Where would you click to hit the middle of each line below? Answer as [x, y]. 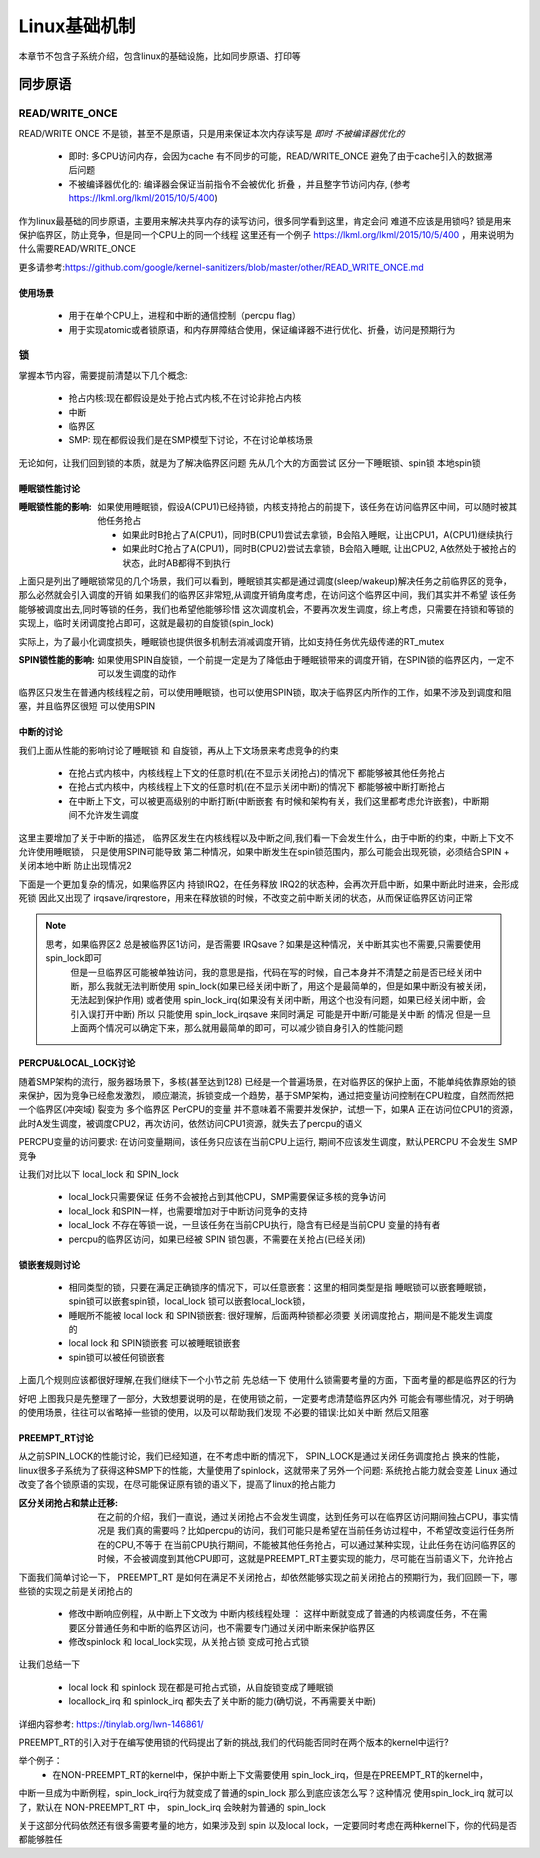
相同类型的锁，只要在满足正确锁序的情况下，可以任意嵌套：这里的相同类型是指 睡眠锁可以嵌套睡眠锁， [280, 1287]
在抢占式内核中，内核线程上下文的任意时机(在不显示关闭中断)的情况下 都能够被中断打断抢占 [257, 787]
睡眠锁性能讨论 [49, 488]
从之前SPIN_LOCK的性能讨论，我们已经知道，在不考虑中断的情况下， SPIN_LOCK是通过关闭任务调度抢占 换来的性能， [261, 1456]
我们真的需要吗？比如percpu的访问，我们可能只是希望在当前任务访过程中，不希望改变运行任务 [311, 1531]
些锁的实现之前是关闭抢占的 [75, 1591]
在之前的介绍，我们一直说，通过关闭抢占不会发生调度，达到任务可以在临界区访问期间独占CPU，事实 [303, 1516]
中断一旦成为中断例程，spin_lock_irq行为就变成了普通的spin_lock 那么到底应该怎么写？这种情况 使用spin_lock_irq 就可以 [266, 1793]
